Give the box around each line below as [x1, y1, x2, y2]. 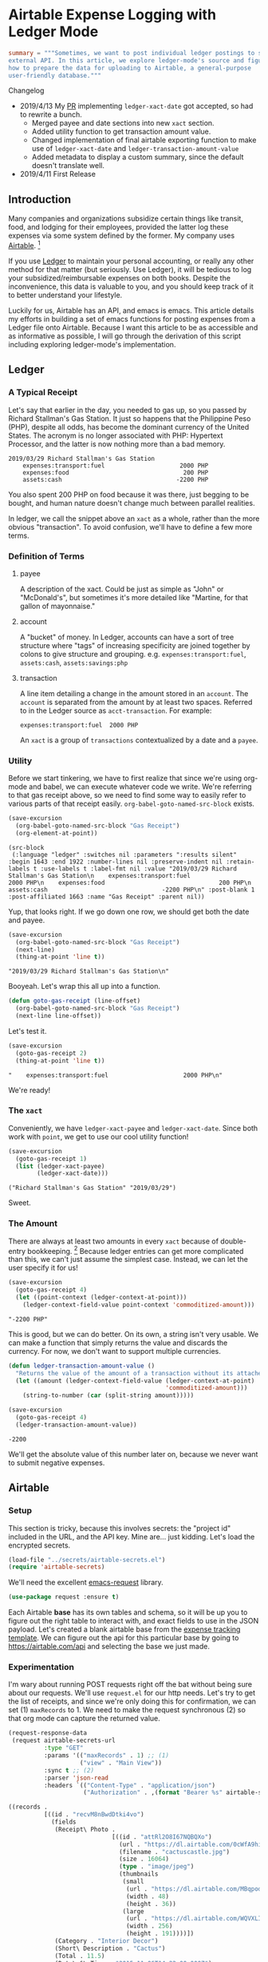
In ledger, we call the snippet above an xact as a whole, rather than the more [8, 514, 260, 523]
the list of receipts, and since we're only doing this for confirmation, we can [8, 1696, 257, 1706]
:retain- [226, 858, 255, 866]
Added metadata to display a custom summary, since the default [31, 152, 244, 162]
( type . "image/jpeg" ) [118, 1863, 195, 1871]
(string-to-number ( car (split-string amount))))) [22, 1391, 195, 1399]
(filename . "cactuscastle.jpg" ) [118, 1848, 230, 1856]
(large [122, 1907, 145, 1916]
